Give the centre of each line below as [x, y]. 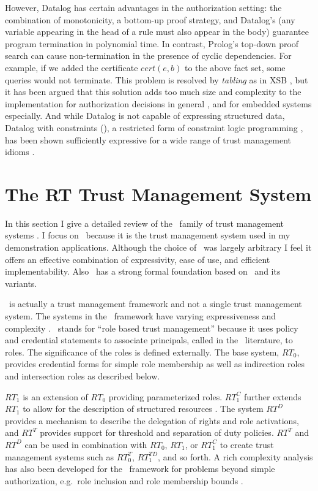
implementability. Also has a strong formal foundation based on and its [143, 271]
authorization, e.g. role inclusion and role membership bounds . [124, 480]
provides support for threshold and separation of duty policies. [157, 432]
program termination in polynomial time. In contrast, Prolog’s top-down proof [152, 43]
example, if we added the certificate [72, 67]
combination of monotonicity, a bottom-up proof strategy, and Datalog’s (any [150, 19]
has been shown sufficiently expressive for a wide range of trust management [148, 139]
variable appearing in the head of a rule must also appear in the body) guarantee [157, 32]
